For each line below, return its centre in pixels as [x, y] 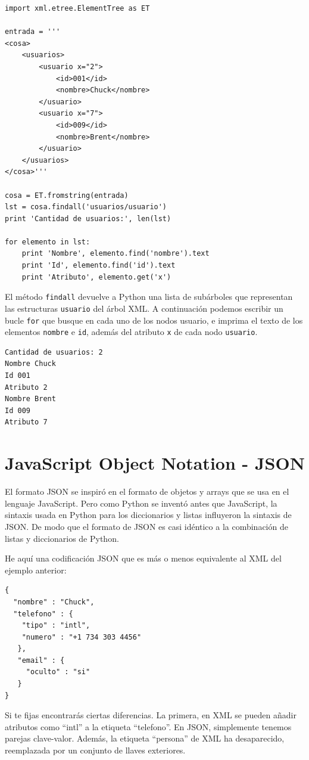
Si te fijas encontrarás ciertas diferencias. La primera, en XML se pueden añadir [151, 715]
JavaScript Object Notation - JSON [155, 463]
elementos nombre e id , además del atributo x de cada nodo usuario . [131, 332]
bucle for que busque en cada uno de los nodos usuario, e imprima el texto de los [154, 320]
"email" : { [41, 660]
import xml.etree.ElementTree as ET [77, 8]
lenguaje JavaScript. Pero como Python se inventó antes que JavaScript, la [141, 503]
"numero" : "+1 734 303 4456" [82, 637]
